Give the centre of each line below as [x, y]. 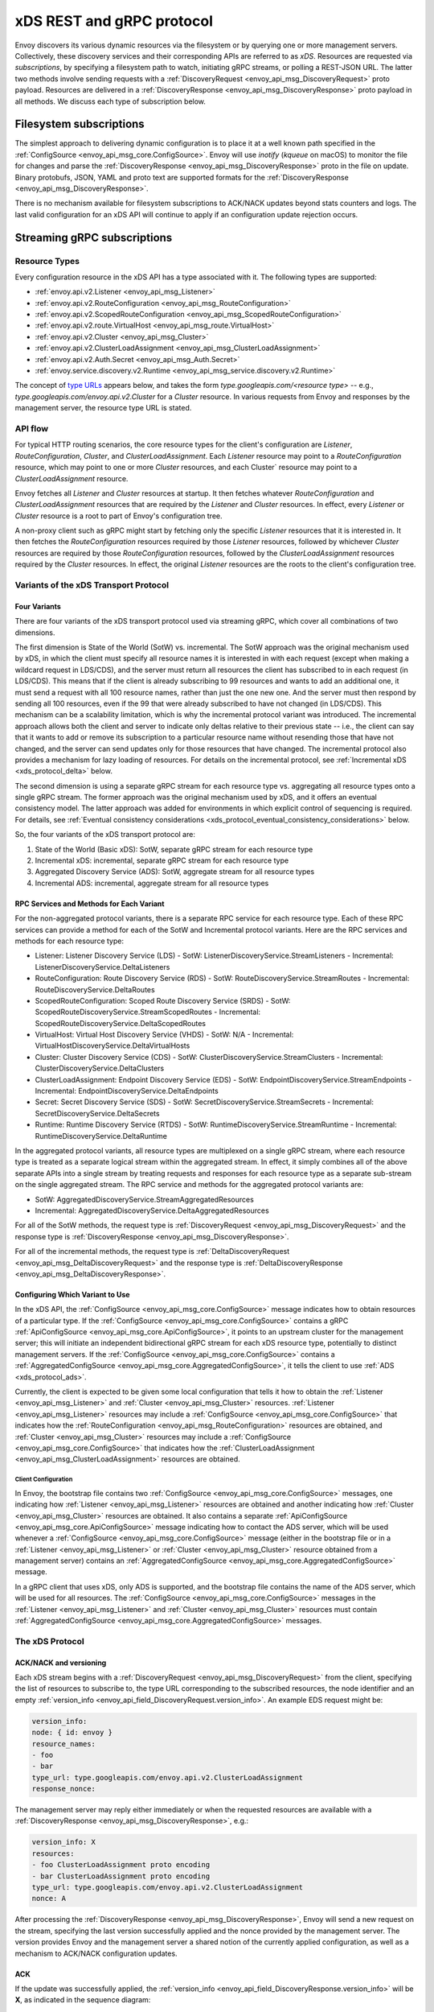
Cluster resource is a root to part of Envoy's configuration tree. [119, 516]
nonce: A [49, 1899]
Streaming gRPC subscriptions [94, 237]
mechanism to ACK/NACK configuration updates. [96, 1953]
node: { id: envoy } [72, 1733]
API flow [31, 428]
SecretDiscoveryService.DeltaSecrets [97, 1113]
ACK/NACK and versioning [61, 1663]
